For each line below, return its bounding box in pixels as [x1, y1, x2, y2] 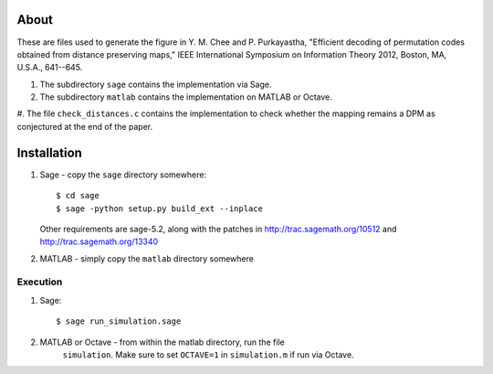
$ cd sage [56, 190, 100, 201]
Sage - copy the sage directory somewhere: [39, 169, 207, 180]
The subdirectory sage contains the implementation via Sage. [39, 79, 272, 90]
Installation [16, 144, 82, 160]
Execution [16, 275, 63, 288]
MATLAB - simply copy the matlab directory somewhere [39, 252, 255, 264]
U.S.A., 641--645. [16, 62, 83, 73]
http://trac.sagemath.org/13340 [39, 236, 159, 247]
